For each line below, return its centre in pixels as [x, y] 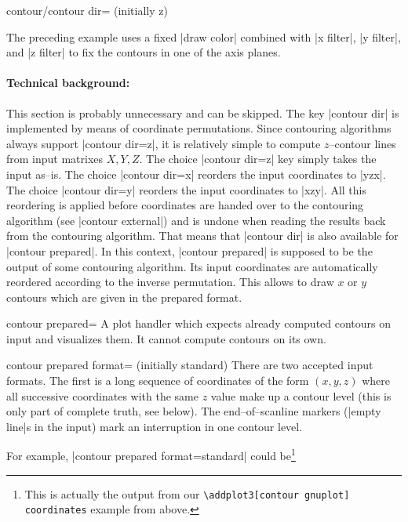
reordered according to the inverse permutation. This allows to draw [170, 282]
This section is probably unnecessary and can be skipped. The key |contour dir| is [203, 112]
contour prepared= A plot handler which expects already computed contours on [199, 323]
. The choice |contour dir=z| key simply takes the [258, 159]
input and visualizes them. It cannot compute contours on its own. [166, 338]
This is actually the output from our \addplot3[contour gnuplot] [187, 493]
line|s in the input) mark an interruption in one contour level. [155, 426]
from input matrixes [55, 159]
